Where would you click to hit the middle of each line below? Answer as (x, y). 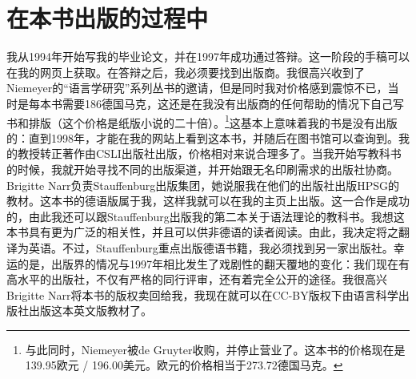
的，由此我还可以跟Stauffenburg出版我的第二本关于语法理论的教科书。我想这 (206, 216)
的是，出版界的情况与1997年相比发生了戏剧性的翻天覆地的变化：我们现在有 (213, 263)
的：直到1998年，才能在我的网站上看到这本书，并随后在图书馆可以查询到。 (202, 137)
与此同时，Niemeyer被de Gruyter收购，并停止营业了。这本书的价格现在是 (215, 349)
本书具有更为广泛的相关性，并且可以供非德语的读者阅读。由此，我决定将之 (202, 232)
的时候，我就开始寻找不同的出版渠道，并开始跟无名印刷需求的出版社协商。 (202, 169)
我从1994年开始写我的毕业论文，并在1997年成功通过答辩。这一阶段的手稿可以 (208, 56)
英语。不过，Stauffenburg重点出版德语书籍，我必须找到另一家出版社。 (211, 247)
